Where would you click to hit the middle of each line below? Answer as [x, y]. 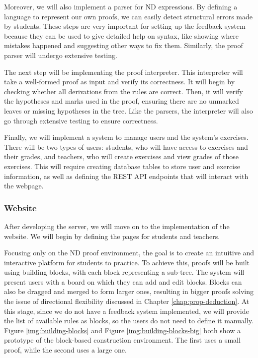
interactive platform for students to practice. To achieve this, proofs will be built [127, 262]
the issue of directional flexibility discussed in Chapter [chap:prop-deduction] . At [127, 301]
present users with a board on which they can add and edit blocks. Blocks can [123, 281]
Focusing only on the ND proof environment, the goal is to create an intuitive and [129, 253]
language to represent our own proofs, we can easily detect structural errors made [129, 16]
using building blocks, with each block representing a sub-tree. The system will [124, 272]
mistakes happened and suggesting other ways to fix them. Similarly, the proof [124, 45]
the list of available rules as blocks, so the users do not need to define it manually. [129, 321]
